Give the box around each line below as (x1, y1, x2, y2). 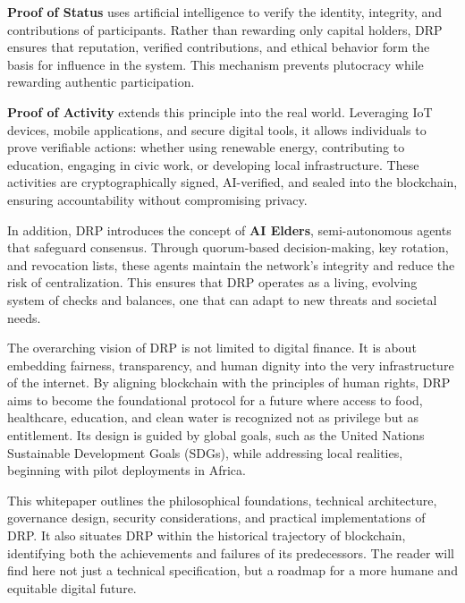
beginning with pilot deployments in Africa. (7, 461, 246, 480)
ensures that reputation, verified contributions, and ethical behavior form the (7, 38, 430, 56)
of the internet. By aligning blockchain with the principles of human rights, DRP (7, 373, 451, 392)
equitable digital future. (7, 578, 137, 597)
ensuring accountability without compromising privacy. (7, 190, 308, 208)
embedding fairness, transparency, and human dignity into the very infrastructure (7, 355, 454, 374)
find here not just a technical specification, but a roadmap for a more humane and (7, 561, 458, 580)
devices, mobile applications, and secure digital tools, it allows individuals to (7, 120, 427, 139)
